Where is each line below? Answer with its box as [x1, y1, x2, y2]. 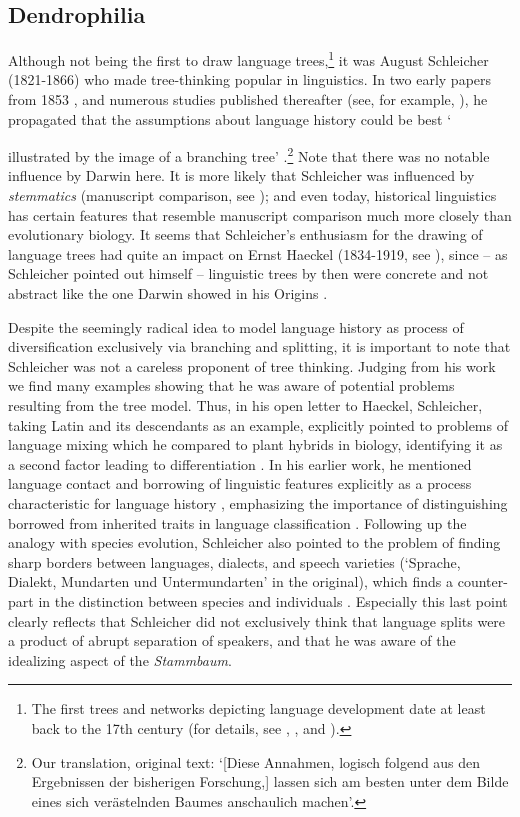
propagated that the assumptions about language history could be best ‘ [8, 108, 452, 129]
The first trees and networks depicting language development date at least [31, 698, 486, 719]
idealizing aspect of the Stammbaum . [8, 649, 232, 670]
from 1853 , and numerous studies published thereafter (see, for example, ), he [8, 89, 488, 110]
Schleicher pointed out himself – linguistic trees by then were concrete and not [8, 263, 489, 284]
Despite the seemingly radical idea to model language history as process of [8, 316, 464, 337]
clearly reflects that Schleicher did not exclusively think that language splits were [8, 610, 506, 631]
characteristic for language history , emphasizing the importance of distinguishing [8, 492, 508, 513]
